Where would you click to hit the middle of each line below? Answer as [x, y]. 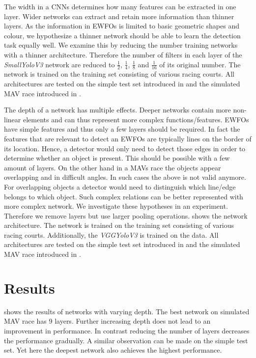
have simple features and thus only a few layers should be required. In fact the [122, 129]
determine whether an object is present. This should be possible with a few [117, 158]
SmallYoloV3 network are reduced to [59, 64]
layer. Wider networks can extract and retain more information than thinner [119, 16]
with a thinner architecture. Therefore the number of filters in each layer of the [123, 54]
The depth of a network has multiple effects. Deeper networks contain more [117, 110]
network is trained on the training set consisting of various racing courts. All [119, 74]
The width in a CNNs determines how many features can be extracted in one [120, 6]
